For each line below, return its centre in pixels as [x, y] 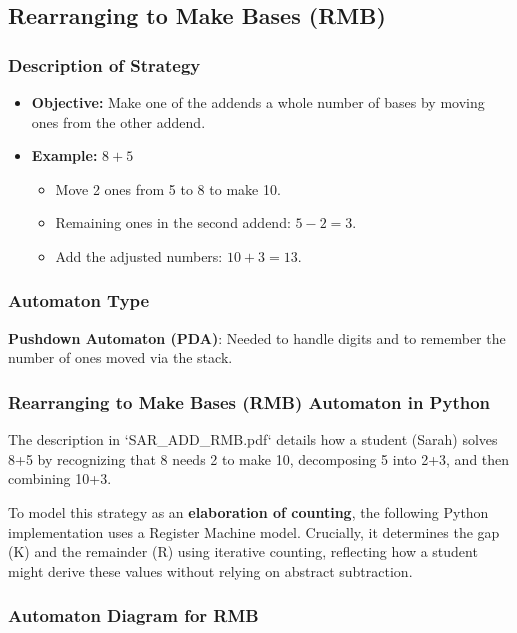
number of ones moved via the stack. [120, 357]
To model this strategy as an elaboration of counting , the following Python [248, 511]
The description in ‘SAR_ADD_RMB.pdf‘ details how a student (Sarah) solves [253, 439]
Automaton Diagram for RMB [133, 615]
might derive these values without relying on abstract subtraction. [210, 570]
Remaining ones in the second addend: [173, 222]
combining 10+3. [60, 478]
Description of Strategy [104, 64]
